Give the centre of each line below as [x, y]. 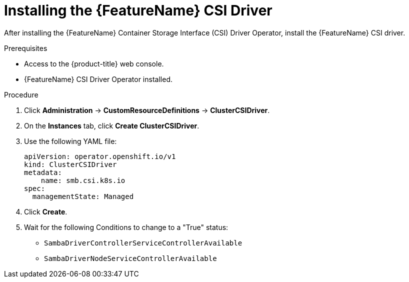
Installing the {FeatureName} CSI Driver [138, 10]
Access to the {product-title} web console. [94, 63]
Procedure [21, 94]
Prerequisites [26, 48]
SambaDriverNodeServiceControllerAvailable [130, 258]
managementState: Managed [83, 196]
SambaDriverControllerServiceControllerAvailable [143, 243]
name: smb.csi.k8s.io [83, 180]
